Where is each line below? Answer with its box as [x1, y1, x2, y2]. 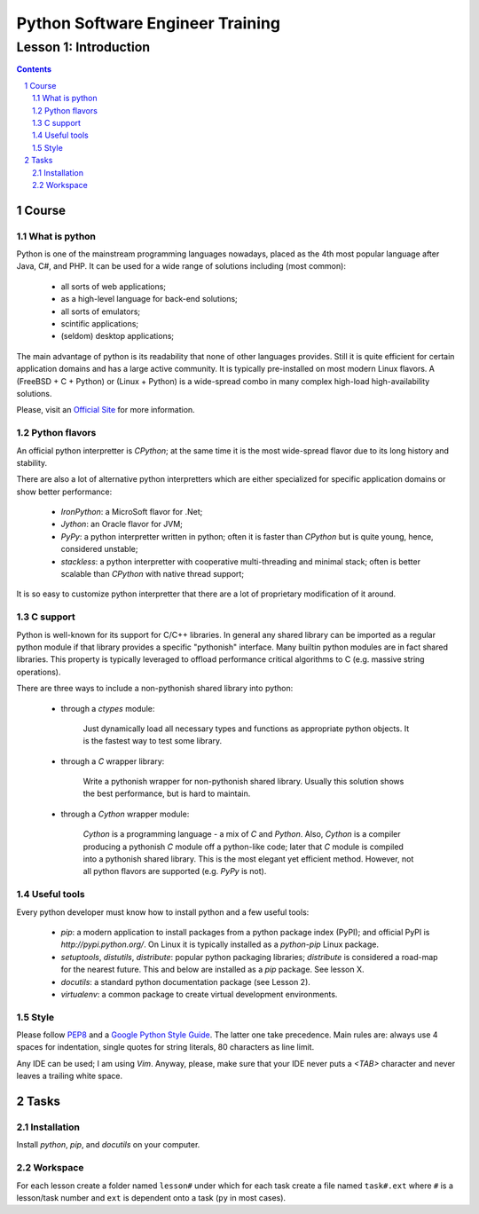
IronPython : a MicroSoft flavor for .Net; [60, 507, 203, 517]
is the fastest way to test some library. [82, 736, 223, 746]
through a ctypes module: [60, 703, 155, 713]
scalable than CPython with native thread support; [60, 569, 244, 579]
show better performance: [16, 486, 113, 497]
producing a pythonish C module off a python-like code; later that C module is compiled [82, 841, 404, 852]
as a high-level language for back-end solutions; [60, 294, 239, 304]
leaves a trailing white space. [16, 1070, 123, 1082]
